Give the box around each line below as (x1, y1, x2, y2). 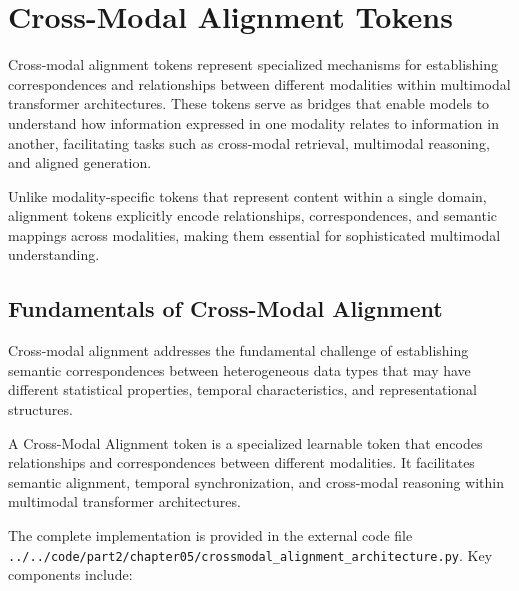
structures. (8, 399, 73, 420)
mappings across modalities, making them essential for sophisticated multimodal (8, 224, 501, 245)
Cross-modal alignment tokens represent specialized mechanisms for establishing (8, 54, 499, 75)
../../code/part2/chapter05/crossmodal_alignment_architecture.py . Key (8, 544, 493, 565)
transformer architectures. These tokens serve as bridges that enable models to (8, 93, 490, 114)
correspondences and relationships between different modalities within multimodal (8, 73, 511, 94)
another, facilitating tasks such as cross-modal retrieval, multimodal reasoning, (8, 132, 490, 153)
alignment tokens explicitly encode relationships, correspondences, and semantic (8, 205, 498, 226)
